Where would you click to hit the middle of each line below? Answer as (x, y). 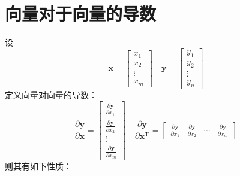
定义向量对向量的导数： (51, 95)
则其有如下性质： (38, 166)
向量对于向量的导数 (81, 13)
